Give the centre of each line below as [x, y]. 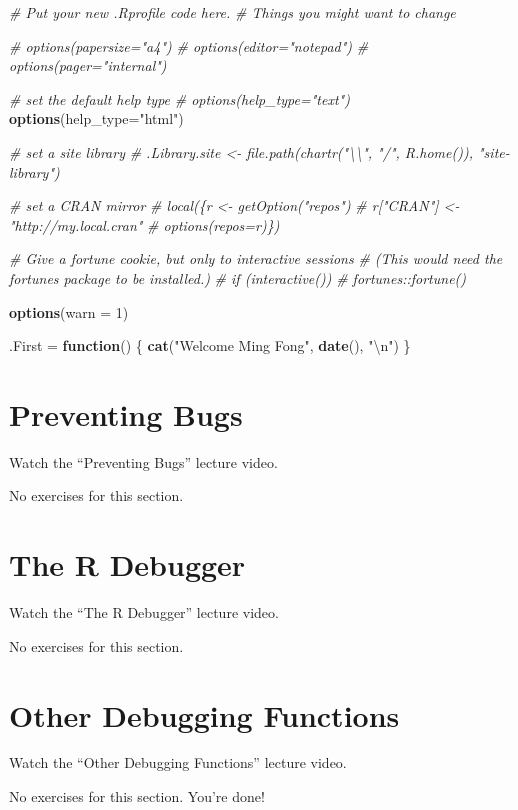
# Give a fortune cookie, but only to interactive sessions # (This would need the [256, 258]
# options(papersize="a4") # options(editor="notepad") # [189, 45]
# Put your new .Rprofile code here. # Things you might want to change [232, 12]
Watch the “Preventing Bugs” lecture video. [143, 461]
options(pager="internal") [88, 65]
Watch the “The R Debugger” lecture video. [144, 612]
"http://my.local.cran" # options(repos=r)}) [144, 224]
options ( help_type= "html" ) [96, 118]
